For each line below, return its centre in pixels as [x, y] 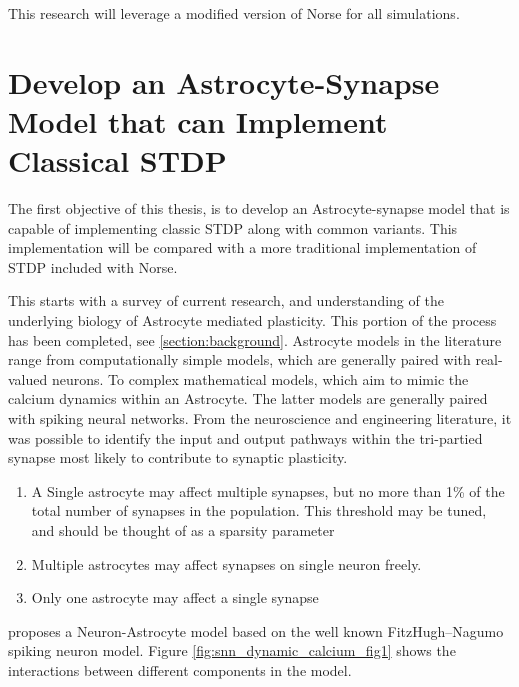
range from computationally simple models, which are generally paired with [239, 359]
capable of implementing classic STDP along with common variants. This [233, 227]
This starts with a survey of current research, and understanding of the [226, 300]
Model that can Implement [198, 120]
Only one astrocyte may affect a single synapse [175, 597]
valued [28, 378]
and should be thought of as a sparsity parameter [183, 530]
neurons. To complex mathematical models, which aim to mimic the [260, 378]
